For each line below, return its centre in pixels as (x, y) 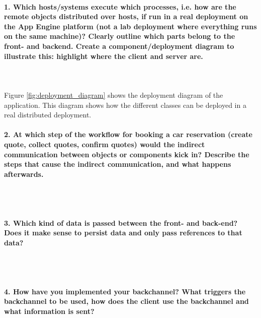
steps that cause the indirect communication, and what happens (118, 164)
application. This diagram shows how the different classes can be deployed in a (125, 105)
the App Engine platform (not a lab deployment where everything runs (130, 26)
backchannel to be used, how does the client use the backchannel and (126, 301)
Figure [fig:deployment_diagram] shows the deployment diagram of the (114, 94)
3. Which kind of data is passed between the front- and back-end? (121, 222)
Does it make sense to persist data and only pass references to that (123, 233)
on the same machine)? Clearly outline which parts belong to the (120, 36)
